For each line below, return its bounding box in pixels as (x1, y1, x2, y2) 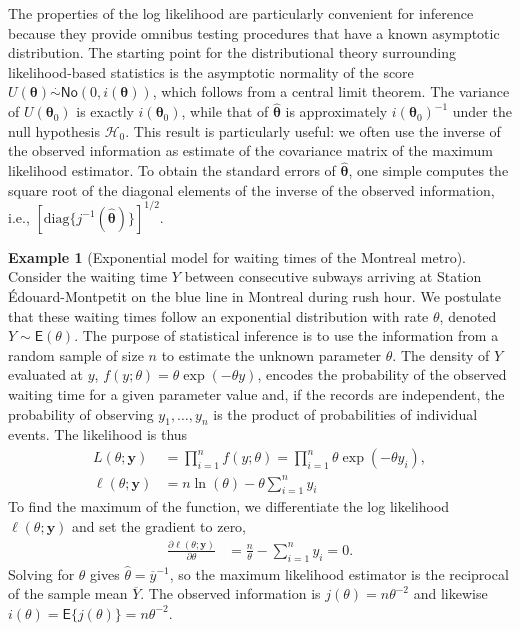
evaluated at (8, 364, 84, 385)
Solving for (8, 563, 75, 584)
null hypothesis (8, 120, 100, 141)
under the (452, 101, 512, 122)
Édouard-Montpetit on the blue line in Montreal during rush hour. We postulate (8, 286, 501, 307)
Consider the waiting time (8, 266, 168, 287)
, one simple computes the (348, 160, 509, 181)
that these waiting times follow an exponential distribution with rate (8, 305, 429, 326)
